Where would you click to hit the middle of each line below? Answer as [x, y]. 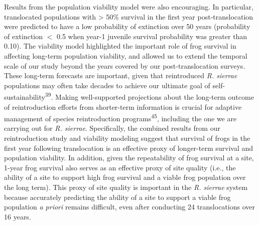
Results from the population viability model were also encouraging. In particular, [129, 7]
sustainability [25, 97]
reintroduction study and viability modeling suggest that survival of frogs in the [127, 138]
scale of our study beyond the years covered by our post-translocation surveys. [125, 65]
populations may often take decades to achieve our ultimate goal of [107, 85]
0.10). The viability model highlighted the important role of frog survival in [120, 46]
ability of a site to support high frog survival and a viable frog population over [125, 177]
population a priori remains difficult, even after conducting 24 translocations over [129, 207]
